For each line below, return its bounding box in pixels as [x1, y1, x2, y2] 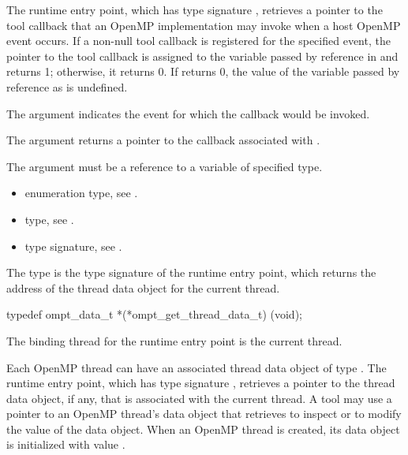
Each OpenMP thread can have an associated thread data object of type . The [6, 359, 387, 375]
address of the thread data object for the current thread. [6, 279, 280, 296]
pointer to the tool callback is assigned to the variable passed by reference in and [6, 47, 399, 64]
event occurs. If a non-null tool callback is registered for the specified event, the [6, 32, 391, 49]
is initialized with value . [6, 436, 125, 453]
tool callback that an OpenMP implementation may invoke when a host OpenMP [6, 17, 401, 33]
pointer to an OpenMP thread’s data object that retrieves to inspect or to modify [6, 405, 402, 422]
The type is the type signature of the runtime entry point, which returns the [6, 264, 376, 281]
